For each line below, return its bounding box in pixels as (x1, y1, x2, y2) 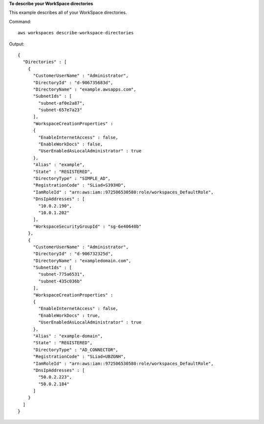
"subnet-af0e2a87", (38, 100, 85, 106)
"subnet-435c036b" (38, 278, 83, 284)
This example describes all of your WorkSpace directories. (9, 10, 127, 16)
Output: (9, 41, 24, 47)
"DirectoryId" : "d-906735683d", (33, 80, 113, 85)
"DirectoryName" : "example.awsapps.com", (33, 86, 136, 92)
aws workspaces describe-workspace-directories (18, 30, 134, 36)
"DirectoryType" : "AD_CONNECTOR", (33, 347, 118, 353)
